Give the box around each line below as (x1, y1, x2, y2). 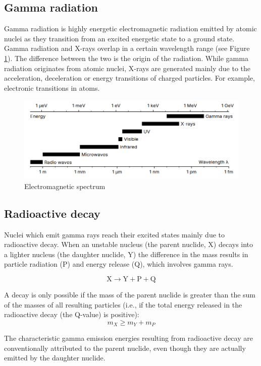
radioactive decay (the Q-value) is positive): (4, 309, 139, 320)
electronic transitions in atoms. (4, 82, 100, 93)
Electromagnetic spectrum (24, 180, 106, 191)
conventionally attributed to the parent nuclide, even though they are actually (4, 342, 246, 353)
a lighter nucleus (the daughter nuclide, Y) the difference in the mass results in (4, 249, 248, 259)
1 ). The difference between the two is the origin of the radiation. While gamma (4, 52, 248, 63)
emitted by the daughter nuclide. (4, 352, 106, 363)
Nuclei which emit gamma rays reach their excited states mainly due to (4, 229, 225, 239)
